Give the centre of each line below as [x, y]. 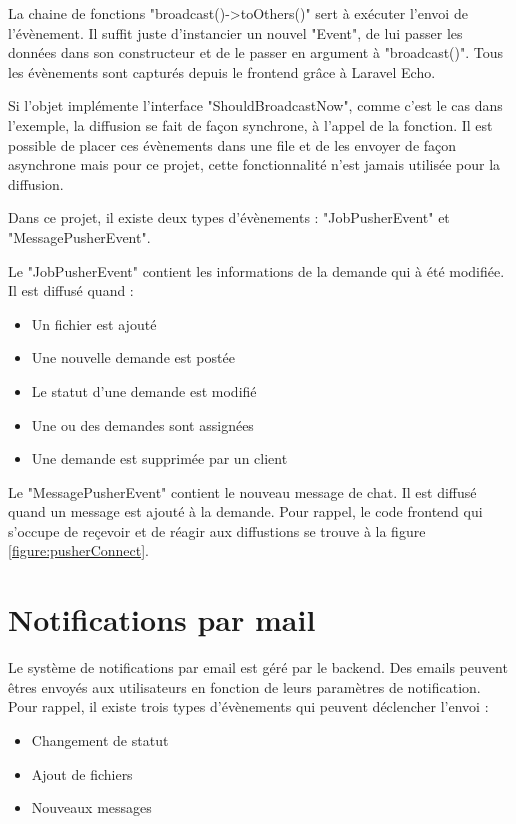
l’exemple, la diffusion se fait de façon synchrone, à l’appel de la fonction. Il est [250, 124]
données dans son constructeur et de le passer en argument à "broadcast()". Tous [256, 52]
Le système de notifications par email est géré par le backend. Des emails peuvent [258, 667]
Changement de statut [100, 739]
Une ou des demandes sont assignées [142, 424]
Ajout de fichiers [82, 773]
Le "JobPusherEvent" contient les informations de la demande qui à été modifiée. [256, 270]
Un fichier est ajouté [94, 323]
